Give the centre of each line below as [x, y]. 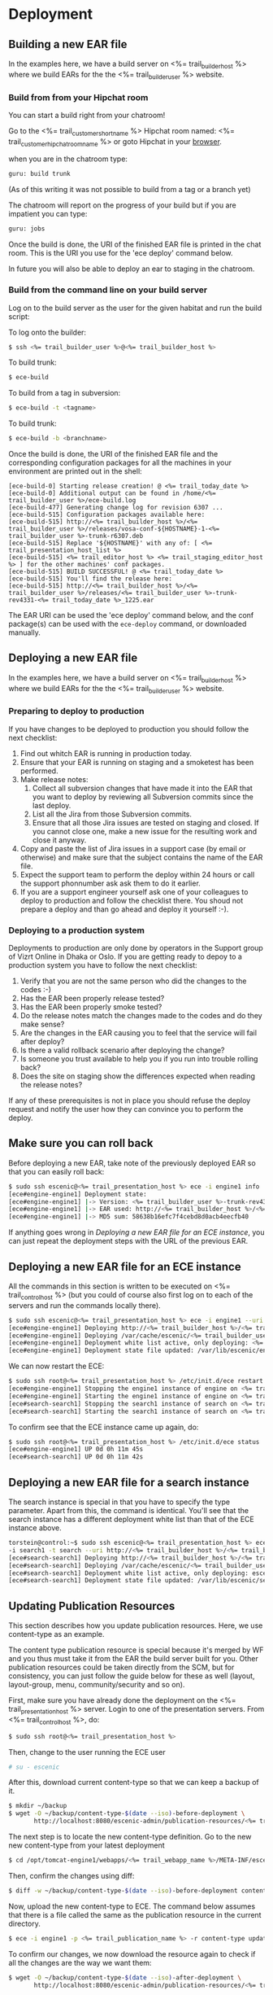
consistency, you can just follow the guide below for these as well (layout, [132, 1676]
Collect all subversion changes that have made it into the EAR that [143, 788]
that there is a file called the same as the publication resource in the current [135, 1914]
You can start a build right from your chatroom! [87, 115]
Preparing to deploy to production [76, 711]
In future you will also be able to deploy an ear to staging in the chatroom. [132, 269]
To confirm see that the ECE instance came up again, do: [104, 1427]
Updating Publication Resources [92, 1606]
